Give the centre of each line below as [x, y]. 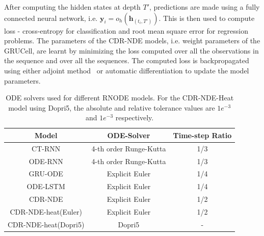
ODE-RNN [46, 161]
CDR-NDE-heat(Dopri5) [46, 224]
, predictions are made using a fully [204, 7]
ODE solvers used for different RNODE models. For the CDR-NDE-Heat [120, 98]
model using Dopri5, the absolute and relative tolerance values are [112, 107]
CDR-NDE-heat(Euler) [46, 212]
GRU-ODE [46, 174]
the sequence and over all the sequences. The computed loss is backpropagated [127, 60]
